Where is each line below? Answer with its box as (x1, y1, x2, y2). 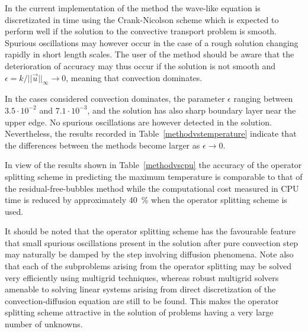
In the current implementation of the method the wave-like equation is (5, 2, 261, 14)
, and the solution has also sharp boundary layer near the (87, 104, 296, 116)
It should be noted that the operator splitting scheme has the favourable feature (5, 225, 296, 237)
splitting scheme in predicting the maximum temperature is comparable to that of (5, 170, 303, 182)
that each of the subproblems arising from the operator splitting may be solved (5, 260, 291, 272)
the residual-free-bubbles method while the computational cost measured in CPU (5, 182, 299, 194)
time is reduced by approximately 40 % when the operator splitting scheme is (5, 194, 287, 206)
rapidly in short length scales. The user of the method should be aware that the (5, 48, 294, 60)
